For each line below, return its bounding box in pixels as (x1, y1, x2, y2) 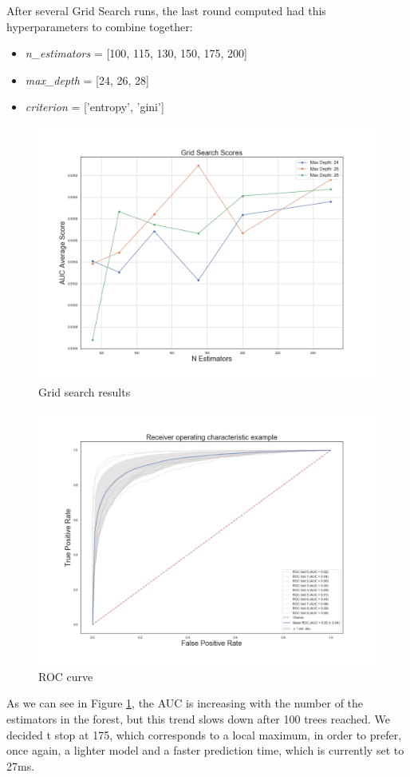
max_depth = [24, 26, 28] (25, 71, 149, 88)
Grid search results (38, 383, 131, 400)
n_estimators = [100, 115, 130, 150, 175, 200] (25, 45, 248, 62)
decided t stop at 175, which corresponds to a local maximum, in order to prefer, (6, 726, 402, 743)
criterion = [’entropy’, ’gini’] (25, 98, 164, 115)
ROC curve (38, 667, 93, 684)
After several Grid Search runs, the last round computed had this (6, 2, 326, 18)
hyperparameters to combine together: (6, 18, 193, 34)
